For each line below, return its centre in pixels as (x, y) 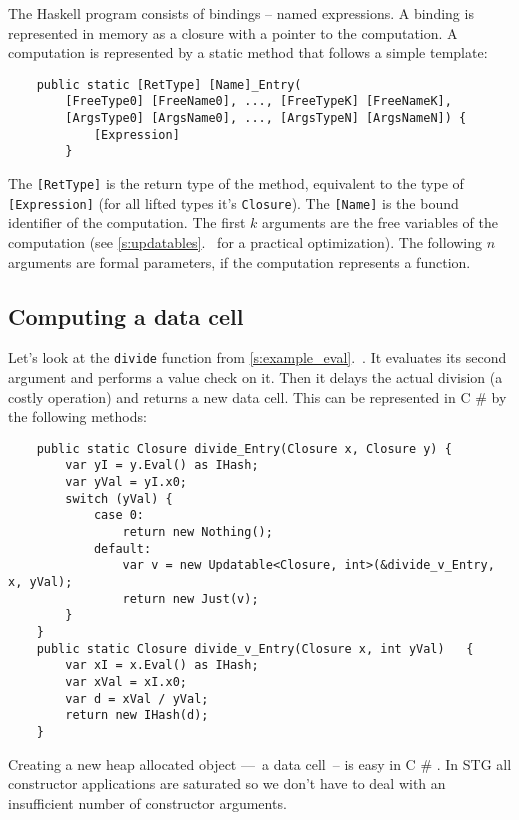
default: (122, 548)
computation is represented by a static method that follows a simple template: (248, 52)
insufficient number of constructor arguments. (147, 802)
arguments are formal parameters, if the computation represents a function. (239, 261)
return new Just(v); (190, 598)
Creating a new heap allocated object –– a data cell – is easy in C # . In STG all (260, 763)
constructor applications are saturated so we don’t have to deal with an (227, 783)
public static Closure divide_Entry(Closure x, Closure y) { (244, 448)
